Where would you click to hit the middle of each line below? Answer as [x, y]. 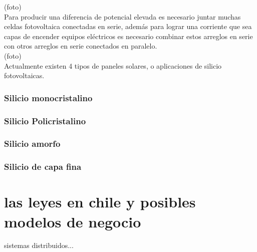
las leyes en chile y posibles [100, 202]
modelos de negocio [73, 221]
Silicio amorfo [32, 144]
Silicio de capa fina [43, 167]
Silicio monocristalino [48, 97]
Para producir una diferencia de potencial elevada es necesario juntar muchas [122, 16]
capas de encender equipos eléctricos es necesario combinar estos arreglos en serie [128, 36]
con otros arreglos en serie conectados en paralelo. [81, 46]
